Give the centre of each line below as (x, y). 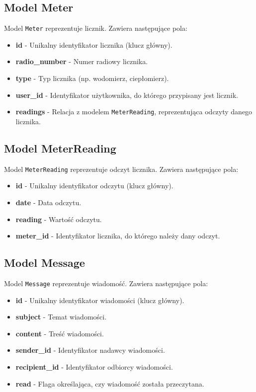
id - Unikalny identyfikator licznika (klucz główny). (94, 44)
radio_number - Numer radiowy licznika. (82, 61)
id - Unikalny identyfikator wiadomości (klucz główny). (100, 300)
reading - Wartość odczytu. (59, 219)
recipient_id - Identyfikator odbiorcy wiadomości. (94, 366)
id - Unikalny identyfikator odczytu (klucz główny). (94, 186)
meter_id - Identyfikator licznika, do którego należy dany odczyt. (118, 236)
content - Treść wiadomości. (60, 333)
